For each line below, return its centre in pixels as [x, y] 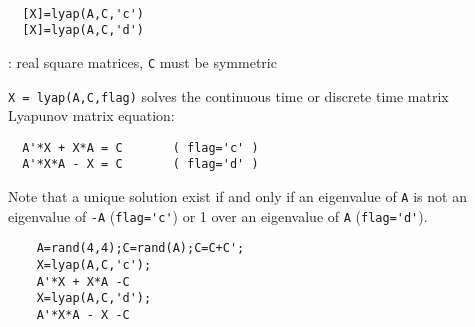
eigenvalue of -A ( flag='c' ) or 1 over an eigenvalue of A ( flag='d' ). [218, 215]
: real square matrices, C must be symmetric [142, 61]
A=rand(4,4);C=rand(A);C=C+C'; [140, 248]
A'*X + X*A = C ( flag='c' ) [140, 147]
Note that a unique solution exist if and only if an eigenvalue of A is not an [237, 196]
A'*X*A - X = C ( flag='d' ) [140, 164]
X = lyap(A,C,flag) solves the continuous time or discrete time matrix [228, 95]
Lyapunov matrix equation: [91, 115]
